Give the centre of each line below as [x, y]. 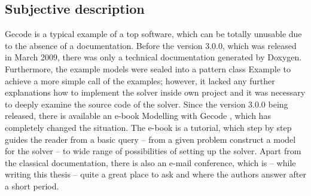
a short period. [32, 186]
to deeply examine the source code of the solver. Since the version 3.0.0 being [147, 104]
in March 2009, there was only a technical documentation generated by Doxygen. [153, 57]
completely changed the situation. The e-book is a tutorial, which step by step [148, 127]
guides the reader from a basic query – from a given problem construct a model [150, 139]
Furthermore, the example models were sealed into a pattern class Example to [148, 68]
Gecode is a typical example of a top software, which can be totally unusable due [153, 34]
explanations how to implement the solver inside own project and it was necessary [155, 92]
